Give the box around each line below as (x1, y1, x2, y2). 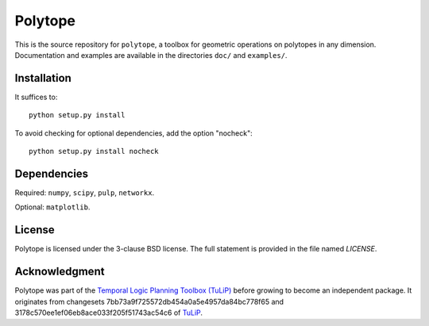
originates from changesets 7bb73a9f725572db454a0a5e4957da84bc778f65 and (14, 297, 284, 306)
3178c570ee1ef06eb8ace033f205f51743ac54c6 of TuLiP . (14, 308, 203, 317)
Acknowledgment (14, 265, 105, 278)
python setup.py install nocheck (29, 147, 159, 156)
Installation (14, 71, 71, 85)
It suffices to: (14, 92, 58, 102)
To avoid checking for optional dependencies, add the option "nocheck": (14, 128, 253, 138)
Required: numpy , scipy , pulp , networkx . (14, 187, 155, 198)
